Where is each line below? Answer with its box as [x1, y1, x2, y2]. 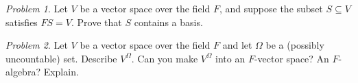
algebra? [5, 64, 40, 79]
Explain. [43, 64, 79, 79]
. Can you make [131, 51, 198, 65]
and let [222, 38, 252, 52]
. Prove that [71, 14, 122, 29]
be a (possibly [265, 38, 324, 52]
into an [215, 51, 246, 65]
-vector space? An [254, 51, 329, 65]
